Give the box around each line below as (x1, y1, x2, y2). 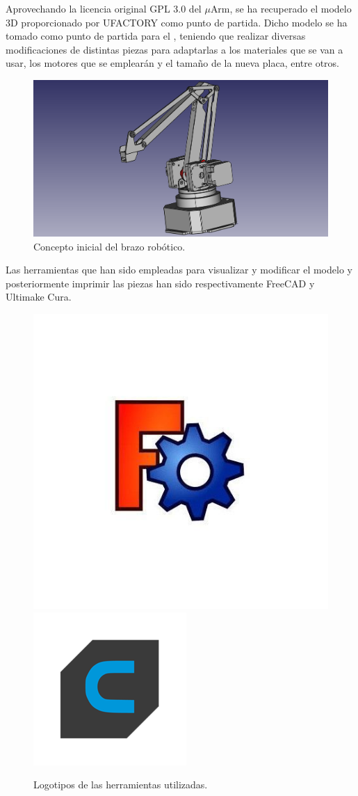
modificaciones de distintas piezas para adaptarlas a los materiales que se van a (6, 42, 343, 56)
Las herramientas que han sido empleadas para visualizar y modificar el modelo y (6, 262, 352, 277)
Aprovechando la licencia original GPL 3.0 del (6, 1, 202, 15)
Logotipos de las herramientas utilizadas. (33, 777, 208, 792)
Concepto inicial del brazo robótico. (33, 239, 186, 253)
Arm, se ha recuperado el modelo (210, 1, 352, 15)
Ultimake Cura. (6, 289, 72, 304)
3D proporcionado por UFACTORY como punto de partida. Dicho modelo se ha (6, 15, 348, 29)
